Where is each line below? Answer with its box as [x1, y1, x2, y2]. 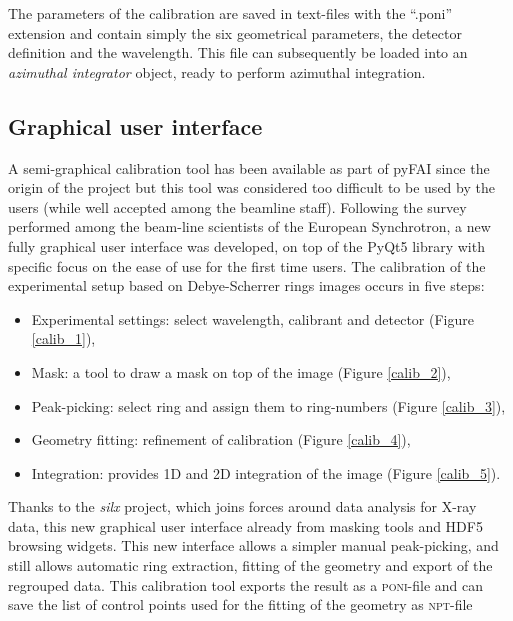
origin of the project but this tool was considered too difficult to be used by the [8, 177, 495, 198]
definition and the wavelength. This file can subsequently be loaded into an [8, 42, 468, 63]
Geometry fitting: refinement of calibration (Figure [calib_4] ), [31, 429, 411, 450]
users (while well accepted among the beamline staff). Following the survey [8, 196, 467, 217]
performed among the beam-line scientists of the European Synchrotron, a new [8, 216, 491, 237]
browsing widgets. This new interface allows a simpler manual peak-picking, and [8, 535, 499, 556]
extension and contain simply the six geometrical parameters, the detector [8, 22, 462, 43]
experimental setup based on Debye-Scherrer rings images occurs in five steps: [8, 275, 485, 296]
